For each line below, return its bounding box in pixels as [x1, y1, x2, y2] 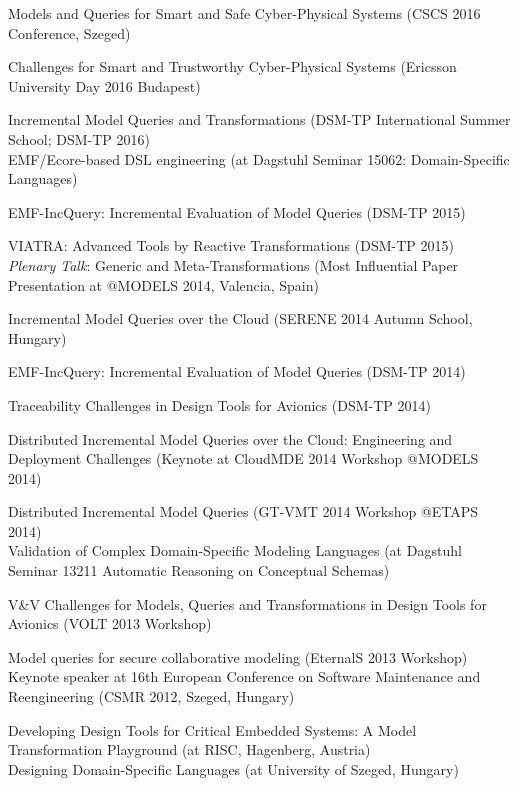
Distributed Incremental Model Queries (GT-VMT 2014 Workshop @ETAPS [8, 501, 479, 522]
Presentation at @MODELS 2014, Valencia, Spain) [8, 274, 319, 295]
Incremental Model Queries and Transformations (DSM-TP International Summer [8, 109, 511, 130]
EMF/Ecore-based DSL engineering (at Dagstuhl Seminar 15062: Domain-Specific [8, 148, 510, 169]
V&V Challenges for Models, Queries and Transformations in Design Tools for [8, 593, 487, 614]
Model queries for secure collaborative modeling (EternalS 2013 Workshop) [8, 646, 468, 667]
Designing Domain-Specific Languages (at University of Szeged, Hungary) [8, 758, 459, 779]
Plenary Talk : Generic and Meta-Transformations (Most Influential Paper [8, 254, 459, 275]
